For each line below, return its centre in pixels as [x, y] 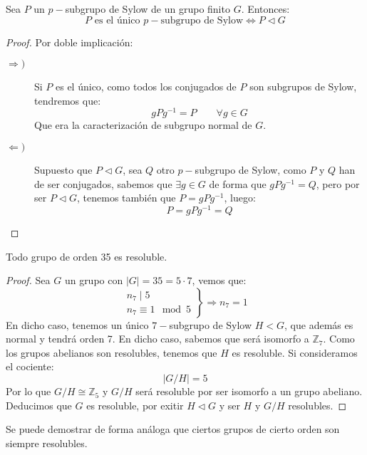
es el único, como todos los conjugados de [146, 87]
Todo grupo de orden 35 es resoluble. [87, 256]
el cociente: [30, 366]
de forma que [238, 183]
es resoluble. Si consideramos [295, 352]
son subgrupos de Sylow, [303, 87]
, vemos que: [219, 280]
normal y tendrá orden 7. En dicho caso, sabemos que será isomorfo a [157, 339]
